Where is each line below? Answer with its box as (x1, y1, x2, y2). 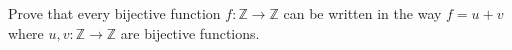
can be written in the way (283, 3, 442, 23)
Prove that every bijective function (8, 3, 221, 23)
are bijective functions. (120, 22, 260, 43)
